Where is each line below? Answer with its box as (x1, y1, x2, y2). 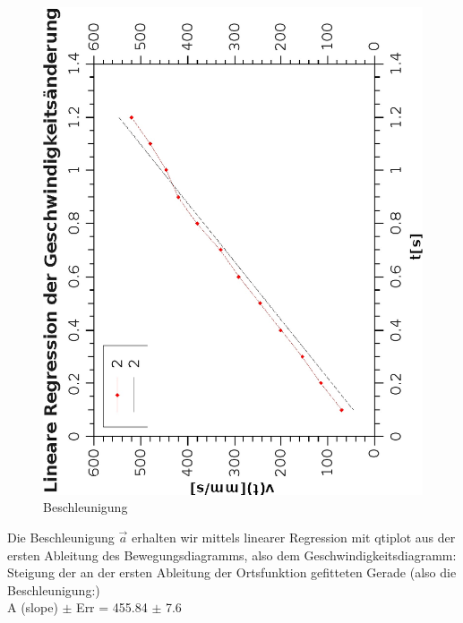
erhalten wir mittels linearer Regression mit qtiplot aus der (131, 527, 456, 546)
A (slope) (7, 598, 58, 617)
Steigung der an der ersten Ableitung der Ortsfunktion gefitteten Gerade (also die (7, 563, 457, 582)
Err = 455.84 (76, 598, 148, 617)
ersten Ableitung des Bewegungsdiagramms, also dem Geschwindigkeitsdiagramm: (7, 545, 457, 564)
